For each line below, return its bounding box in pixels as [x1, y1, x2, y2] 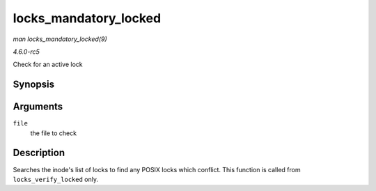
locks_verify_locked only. [13, 175, 99, 183]
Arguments [13, 101, 63, 113]
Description [13, 147, 65, 159]
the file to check [30, 129, 77, 137]
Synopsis [13, 79, 55, 91]
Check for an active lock [13, 60, 83, 69]
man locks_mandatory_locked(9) [13, 35, 107, 43]
